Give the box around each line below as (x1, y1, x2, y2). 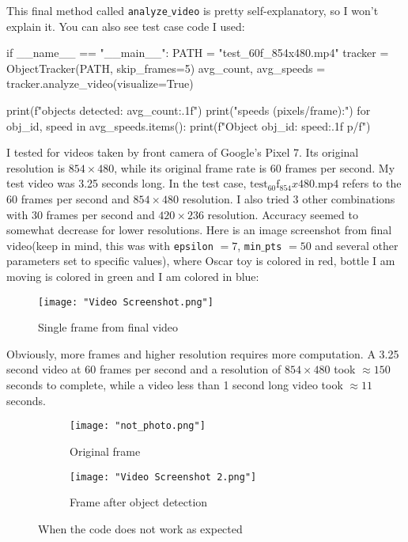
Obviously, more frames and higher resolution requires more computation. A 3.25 (6, 345, 399, 362)
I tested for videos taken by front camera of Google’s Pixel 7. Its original (6, 144, 359, 161)
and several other (315, 237, 399, 253)
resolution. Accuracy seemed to (207, 206, 358, 222)
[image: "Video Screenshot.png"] (38, 296, 213, 308)
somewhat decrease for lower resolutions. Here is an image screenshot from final (6, 222, 392, 238)
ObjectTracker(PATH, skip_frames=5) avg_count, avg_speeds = (6, 59, 326, 76)
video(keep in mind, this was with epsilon (6, 237, 213, 253)
